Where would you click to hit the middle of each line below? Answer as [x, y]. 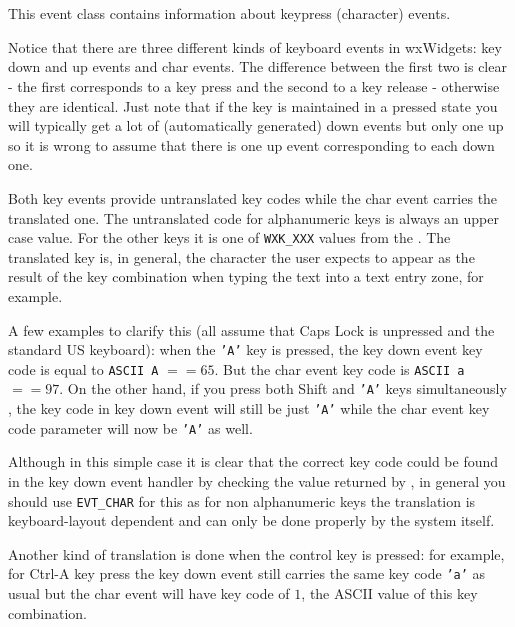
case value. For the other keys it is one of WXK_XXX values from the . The [229, 237]
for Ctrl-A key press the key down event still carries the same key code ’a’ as [247, 573]
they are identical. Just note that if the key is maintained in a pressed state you [253, 105]
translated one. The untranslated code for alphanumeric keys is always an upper [253, 217]
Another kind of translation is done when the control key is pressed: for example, [256, 553]
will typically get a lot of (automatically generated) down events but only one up [256, 125]
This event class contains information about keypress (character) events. [229, 13]
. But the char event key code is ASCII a [339, 368]
